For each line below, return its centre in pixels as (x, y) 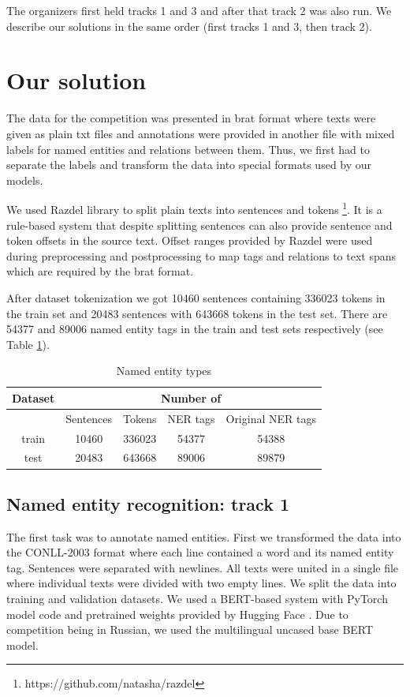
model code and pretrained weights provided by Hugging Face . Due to (177, 614)
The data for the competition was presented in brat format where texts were (191, 118)
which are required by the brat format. (100, 271)
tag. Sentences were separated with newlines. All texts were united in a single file (203, 567)
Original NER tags (271, 418)
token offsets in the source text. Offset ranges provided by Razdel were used (190, 240)
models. (25, 180)
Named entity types (164, 371)
